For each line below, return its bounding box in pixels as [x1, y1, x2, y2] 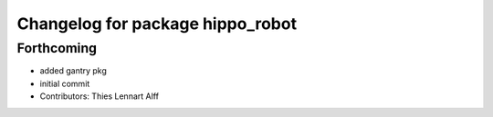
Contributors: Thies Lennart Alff [39, 91, 160, 102]
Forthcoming [16, 40, 98, 56]
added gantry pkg [39, 65, 107, 76]
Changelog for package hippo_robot [16, 14, 297, 34]
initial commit [39, 78, 90, 89]
